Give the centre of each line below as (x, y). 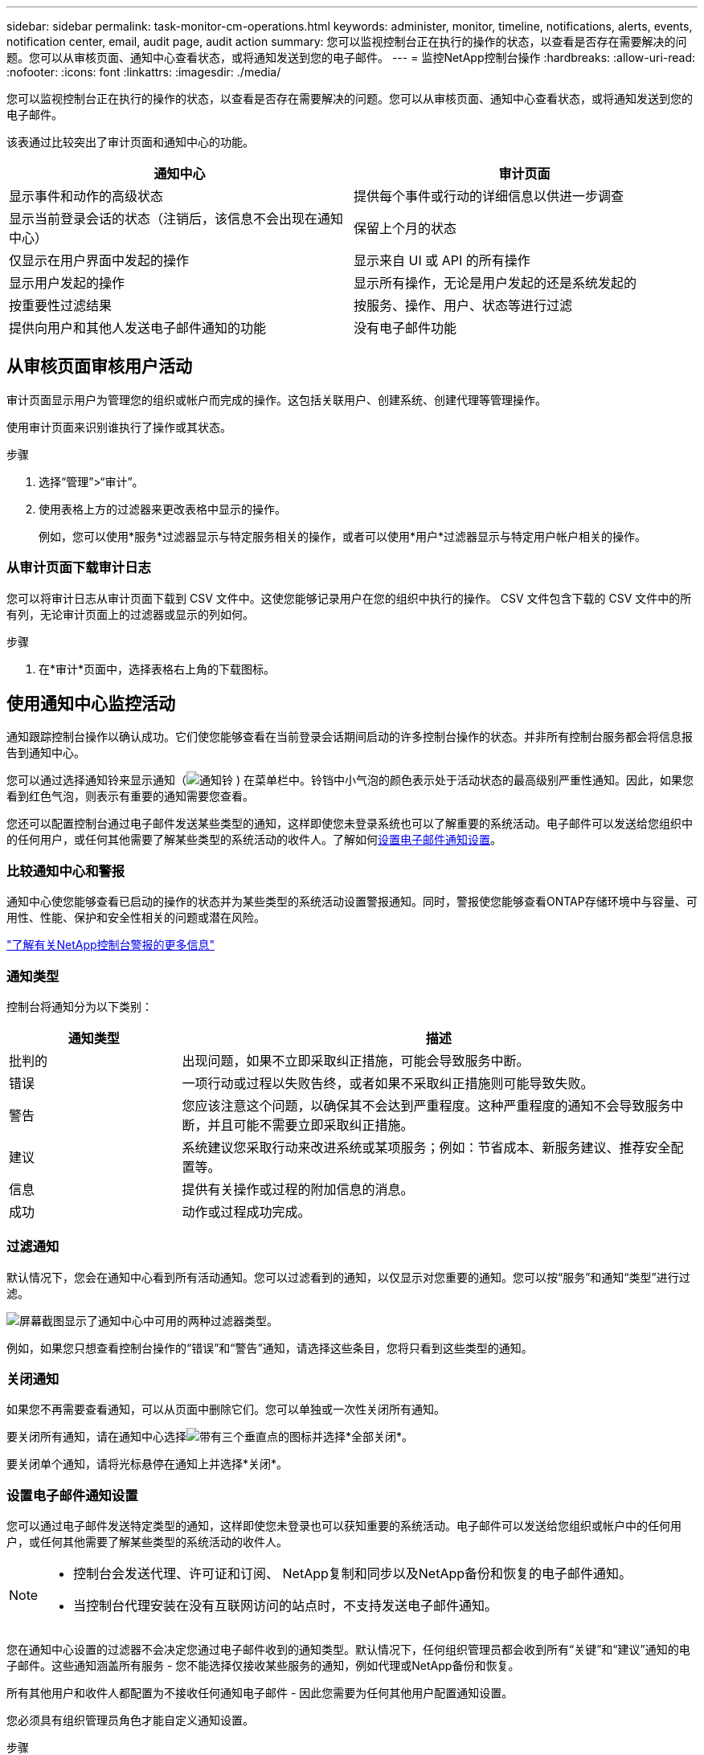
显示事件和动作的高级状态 (86, 196)
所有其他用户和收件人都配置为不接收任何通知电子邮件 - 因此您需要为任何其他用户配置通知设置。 (260, 1693)
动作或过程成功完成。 (246, 1211)
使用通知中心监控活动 (91, 704)
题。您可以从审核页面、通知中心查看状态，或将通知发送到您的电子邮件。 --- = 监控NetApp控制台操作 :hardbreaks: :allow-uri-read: (351, 57)
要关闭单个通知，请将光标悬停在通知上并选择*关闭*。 (147, 1464)
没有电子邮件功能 (405, 328)
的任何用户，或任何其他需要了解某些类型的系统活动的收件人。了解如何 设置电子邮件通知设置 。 (254, 840)
